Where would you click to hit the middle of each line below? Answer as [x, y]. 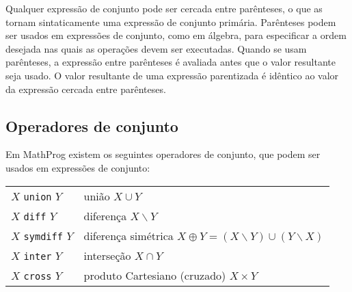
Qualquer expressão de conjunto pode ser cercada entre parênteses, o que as [164, 8]
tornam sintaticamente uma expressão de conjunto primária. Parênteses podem [171, 22]
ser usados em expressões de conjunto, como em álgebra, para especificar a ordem [176, 35]
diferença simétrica [128, 235]
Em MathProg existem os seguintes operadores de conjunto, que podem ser [163, 154]
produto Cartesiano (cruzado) [155, 275]
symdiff [43, 236]
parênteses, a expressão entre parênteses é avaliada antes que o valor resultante [171, 62]
